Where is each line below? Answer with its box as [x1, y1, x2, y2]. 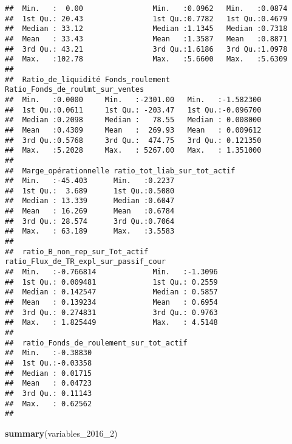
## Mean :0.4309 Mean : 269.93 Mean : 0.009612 [5, 125, 262, 134]
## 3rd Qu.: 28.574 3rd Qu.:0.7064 [5, 217, 175, 226]
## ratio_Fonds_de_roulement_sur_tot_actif [5, 338, 188, 347]
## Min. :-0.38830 [5, 349, 92, 358]
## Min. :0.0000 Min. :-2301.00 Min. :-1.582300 [5, 95, 262, 104]
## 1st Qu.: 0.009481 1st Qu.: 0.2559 [5, 277, 218, 286]
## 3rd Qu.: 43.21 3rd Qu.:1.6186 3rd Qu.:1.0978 [5, 44, 288, 54]
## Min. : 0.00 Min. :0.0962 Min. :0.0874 [5, 4, 288, 13]
